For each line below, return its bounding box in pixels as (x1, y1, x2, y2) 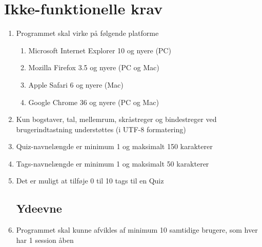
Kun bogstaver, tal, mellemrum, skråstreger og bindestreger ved (16, 114, 217, 125)
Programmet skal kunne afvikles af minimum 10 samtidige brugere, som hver (16, 224, 258, 235)
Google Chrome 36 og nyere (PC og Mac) (28, 96, 159, 107)
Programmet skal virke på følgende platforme (16, 28, 159, 38)
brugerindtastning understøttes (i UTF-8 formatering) (16, 123, 186, 134)
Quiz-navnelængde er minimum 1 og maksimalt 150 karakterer (16, 141, 213, 152)
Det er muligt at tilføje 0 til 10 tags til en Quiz (16, 175, 164, 186)
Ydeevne (16, 200, 62, 216)
